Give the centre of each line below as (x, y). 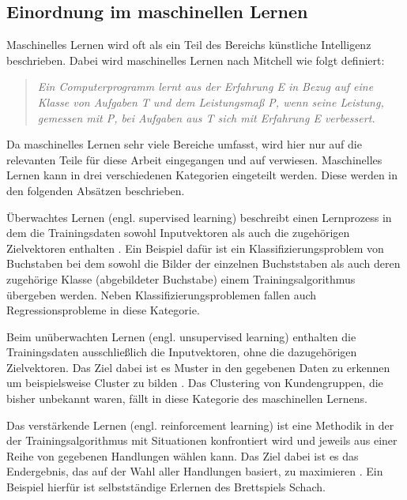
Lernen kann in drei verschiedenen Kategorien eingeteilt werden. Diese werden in (202, 175)
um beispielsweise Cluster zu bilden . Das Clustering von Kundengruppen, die (195, 383)
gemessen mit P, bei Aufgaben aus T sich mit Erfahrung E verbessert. (206, 117)
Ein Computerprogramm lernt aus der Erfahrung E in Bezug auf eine (205, 86)
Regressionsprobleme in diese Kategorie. (103, 310)
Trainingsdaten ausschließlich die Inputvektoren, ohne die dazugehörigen (182, 352)
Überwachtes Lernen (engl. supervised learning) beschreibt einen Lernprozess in (199, 217)
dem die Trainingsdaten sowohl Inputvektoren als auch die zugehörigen (178, 233)
